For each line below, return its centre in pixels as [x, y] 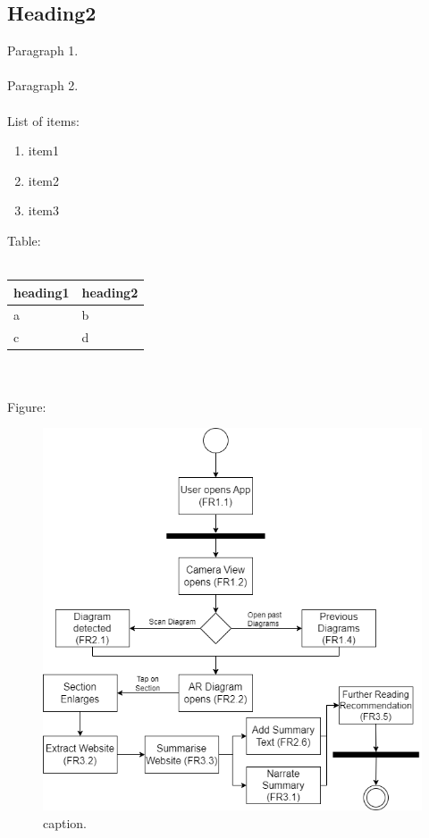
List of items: [43, 120]
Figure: [27, 406]
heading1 [42, 292]
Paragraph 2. [43, 85]
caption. [65, 822]
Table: [24, 240]
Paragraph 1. [43, 50]
